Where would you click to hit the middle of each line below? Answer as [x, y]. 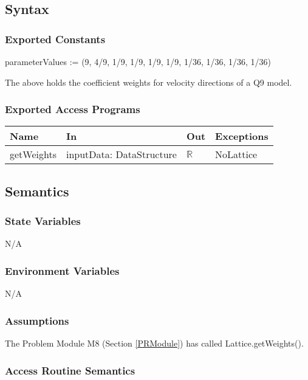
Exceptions [242, 136]
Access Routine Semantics [70, 370]
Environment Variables [62, 270]
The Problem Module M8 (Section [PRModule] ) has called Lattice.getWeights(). [154, 343]
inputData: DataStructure [121, 154]
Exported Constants [55, 39]
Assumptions [37, 320]
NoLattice [236, 154]
